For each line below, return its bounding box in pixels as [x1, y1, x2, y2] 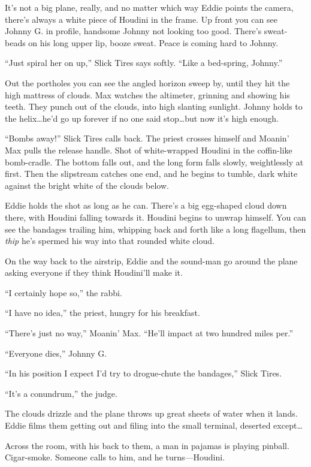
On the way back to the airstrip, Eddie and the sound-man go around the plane [5, 254, 298, 267]
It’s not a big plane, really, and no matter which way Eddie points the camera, [5, 1, 294, 13]
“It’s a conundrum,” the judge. [5, 387, 117, 399]
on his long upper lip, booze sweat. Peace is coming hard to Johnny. [28, 36, 279, 49]
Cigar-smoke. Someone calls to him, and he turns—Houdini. [5, 451, 225, 463]
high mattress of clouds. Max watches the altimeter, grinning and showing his [5, 88, 290, 101]
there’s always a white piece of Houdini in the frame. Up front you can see [5, 13, 277, 25]
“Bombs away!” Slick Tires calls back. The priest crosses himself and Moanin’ [5, 132, 289, 144]
